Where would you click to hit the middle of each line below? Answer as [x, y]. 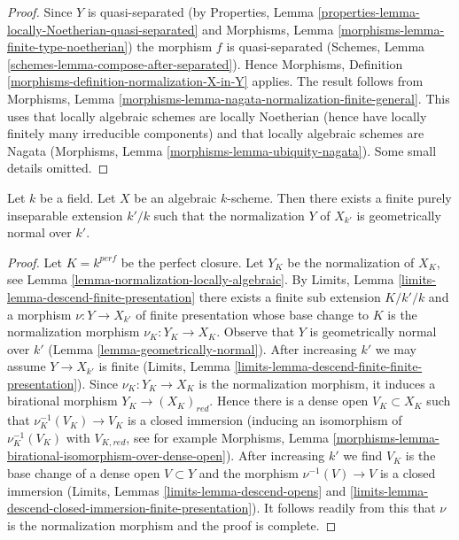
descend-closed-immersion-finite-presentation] [130, 508]
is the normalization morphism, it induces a [317, 383]
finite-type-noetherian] [68, 46]
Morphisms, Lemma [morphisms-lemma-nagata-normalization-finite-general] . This [229, 98]
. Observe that [256, 332]
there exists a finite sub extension [290, 296]
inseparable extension [65, 215]
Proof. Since [40, 12]
